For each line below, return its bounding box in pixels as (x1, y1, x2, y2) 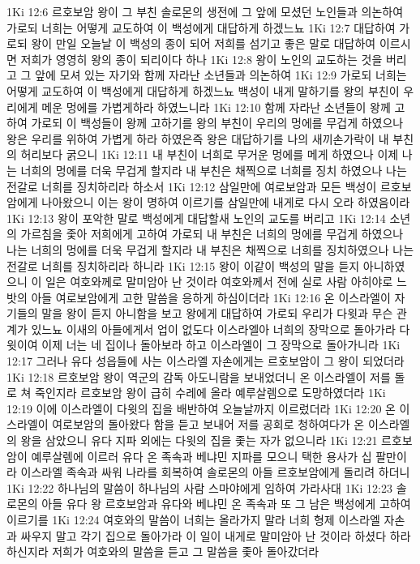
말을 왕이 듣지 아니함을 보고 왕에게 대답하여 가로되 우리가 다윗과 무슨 (41, 305, 393, 322)
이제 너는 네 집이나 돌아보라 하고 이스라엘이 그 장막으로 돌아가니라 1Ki (41, 336, 401, 353)
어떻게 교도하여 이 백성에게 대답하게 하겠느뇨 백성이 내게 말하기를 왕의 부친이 (6, 82, 400, 99)
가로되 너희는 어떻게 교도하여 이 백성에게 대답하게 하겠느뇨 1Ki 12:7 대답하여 (6, 19, 396, 36)
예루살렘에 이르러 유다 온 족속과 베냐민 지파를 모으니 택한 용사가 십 (31, 447, 372, 464)
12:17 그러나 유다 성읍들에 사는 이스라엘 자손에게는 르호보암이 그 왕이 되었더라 (6, 352, 405, 370)
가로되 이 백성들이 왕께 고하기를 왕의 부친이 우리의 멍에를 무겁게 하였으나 (31, 114, 404, 131)
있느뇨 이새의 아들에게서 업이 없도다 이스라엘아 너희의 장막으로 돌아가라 (31, 320, 396, 337)
